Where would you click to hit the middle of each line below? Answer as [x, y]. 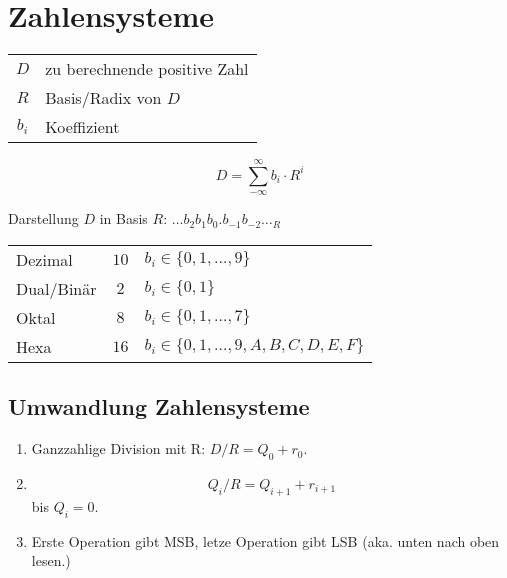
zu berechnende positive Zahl [147, 69]
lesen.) [51, 560]
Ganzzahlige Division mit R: [118, 448]
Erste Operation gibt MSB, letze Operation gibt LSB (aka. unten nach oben [265, 540]
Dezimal [44, 259]
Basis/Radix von [103, 98]
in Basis [123, 218]
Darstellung [43, 218]
